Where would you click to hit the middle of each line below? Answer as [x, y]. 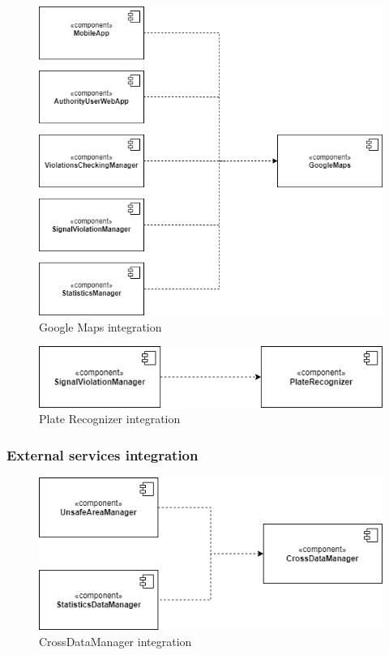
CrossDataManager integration [115, 641]
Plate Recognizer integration [110, 419]
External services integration [103, 454]
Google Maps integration [100, 326]
